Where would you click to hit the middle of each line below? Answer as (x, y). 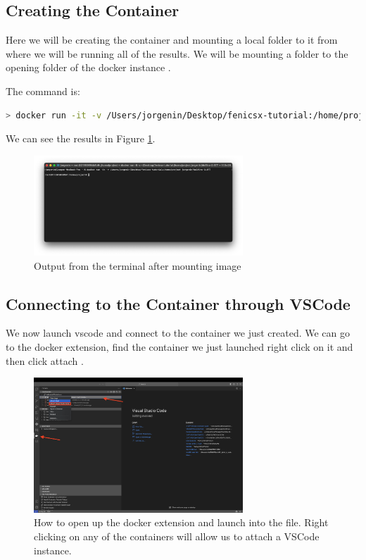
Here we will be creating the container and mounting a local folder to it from (172, 40)
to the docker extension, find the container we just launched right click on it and (179, 347)
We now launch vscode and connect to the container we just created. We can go (178, 333)
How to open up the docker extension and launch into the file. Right (181, 522)
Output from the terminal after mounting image (138, 265)
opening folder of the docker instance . (88, 67)
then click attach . (45, 360)
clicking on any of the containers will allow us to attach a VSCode (177, 536)
